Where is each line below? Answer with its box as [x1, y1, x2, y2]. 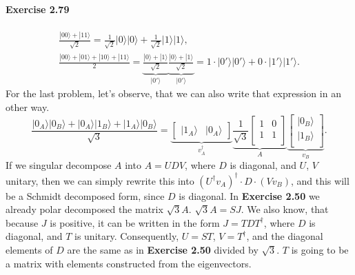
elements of [6, 242, 53, 256]
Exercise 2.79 [6, 1, 70, 16]
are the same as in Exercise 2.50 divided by [67, 242, 258, 256]
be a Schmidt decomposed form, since [6, 188, 165, 203]
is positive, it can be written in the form [50, 215, 220, 230]
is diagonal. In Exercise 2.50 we [179, 188, 320, 203]
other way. [6, 99, 50, 114]
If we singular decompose [6, 158, 112, 172]
